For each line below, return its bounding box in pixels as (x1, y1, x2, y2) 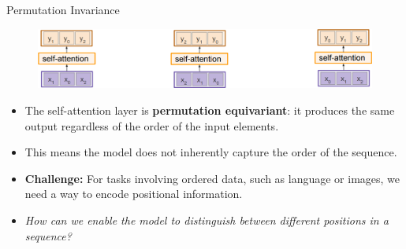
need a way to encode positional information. (24, 185, 243, 202)
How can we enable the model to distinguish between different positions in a (24, 211, 389, 228)
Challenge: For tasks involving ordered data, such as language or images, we (24, 170, 400, 186)
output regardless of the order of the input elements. (24, 117, 279, 134)
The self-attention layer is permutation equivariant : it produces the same (24, 101, 395, 118)
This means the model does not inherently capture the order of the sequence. (24, 144, 397, 160)
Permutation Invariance (6, 2, 120, 17)
